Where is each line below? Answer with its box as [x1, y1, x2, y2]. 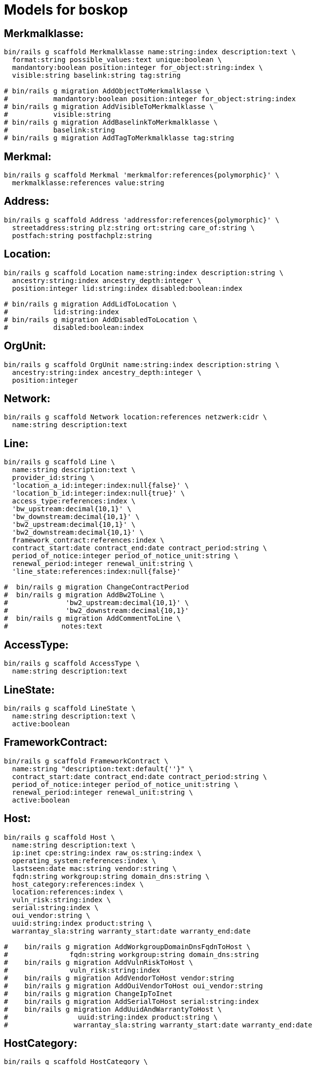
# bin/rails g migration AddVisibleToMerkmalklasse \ [4, 103, 214, 111]
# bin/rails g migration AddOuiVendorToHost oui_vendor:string [4, 981, 263, 990]
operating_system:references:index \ [12, 856, 156, 865]
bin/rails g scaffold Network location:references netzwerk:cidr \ [4, 413, 267, 421]
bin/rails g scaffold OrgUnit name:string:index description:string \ [4, 360, 279, 369]
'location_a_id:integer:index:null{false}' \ [12, 481, 189, 490]
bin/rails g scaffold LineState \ [4, 704, 136, 712]
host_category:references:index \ [12, 880, 144, 888]
